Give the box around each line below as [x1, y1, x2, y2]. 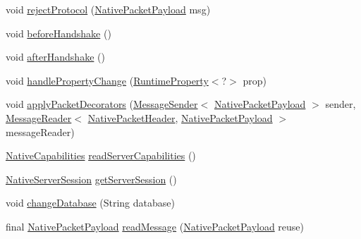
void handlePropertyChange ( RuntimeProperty [6, 73, 209, 87]
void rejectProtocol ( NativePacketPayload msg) [6, 2, 211, 16]
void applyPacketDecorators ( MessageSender [6, 97, 198, 111]
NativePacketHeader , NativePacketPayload [87, 110, 273, 125]
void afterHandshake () [6, 49, 105, 64]
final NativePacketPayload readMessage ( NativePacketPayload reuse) [6, 219, 305, 233]
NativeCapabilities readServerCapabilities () [6, 148, 196, 163]
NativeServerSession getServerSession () [6, 171, 177, 186]
